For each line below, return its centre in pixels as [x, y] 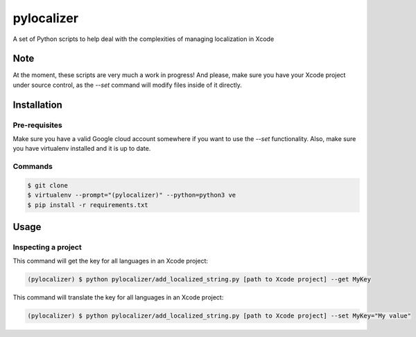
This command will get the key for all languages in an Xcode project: [110, 261]
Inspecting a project [47, 247]
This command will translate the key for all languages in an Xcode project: [118, 297]
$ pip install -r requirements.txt [88, 205]
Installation [37, 105]
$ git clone [48, 185]
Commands [33, 167]
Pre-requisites [37, 125]
